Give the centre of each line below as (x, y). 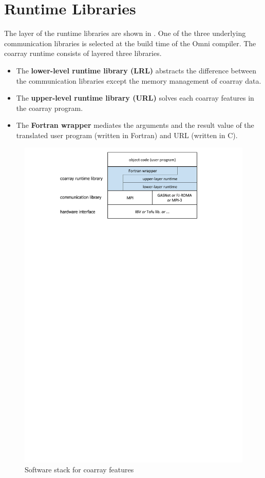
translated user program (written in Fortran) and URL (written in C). (127, 135)
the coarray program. (50, 108)
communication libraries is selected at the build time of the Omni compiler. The (130, 43)
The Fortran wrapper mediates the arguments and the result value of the (135, 125)
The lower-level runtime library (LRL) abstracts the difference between (136, 70)
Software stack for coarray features (79, 470)
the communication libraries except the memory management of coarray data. (139, 80)
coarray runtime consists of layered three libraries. (83, 53)
